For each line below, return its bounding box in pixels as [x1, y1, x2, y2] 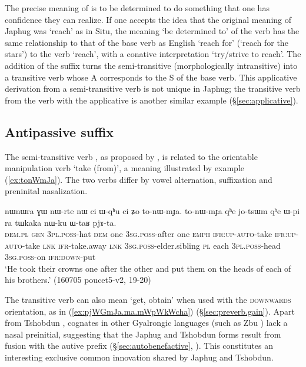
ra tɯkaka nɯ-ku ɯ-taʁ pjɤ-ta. [5, 216, 117, 228]
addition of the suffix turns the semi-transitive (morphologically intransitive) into [5, 59, 298, 71]
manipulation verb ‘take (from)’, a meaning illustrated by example [5, 162, 245, 174]
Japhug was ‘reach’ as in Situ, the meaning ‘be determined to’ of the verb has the [5, 25, 300, 37]
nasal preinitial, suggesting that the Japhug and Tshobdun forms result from [5, 328, 281, 340]
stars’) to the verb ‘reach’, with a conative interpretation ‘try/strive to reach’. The [5, 48, 301, 60]
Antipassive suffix [5, 122, 114, 141]
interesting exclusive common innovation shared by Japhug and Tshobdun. [5, 351, 274, 363]
